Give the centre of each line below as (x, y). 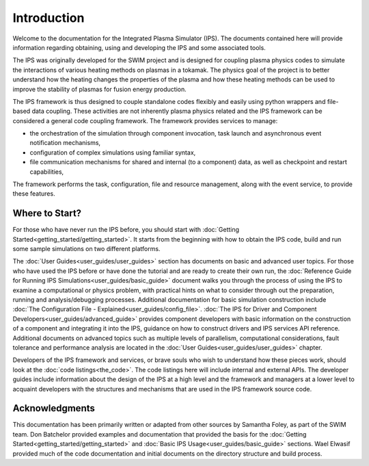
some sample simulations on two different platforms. (86, 249)
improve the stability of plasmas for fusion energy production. (100, 89)
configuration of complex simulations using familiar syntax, (113, 152)
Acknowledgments (54, 408)
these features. (34, 194)
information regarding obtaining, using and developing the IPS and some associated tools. (139, 47)
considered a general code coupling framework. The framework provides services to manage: (145, 120)
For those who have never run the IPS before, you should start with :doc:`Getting (126, 230)
